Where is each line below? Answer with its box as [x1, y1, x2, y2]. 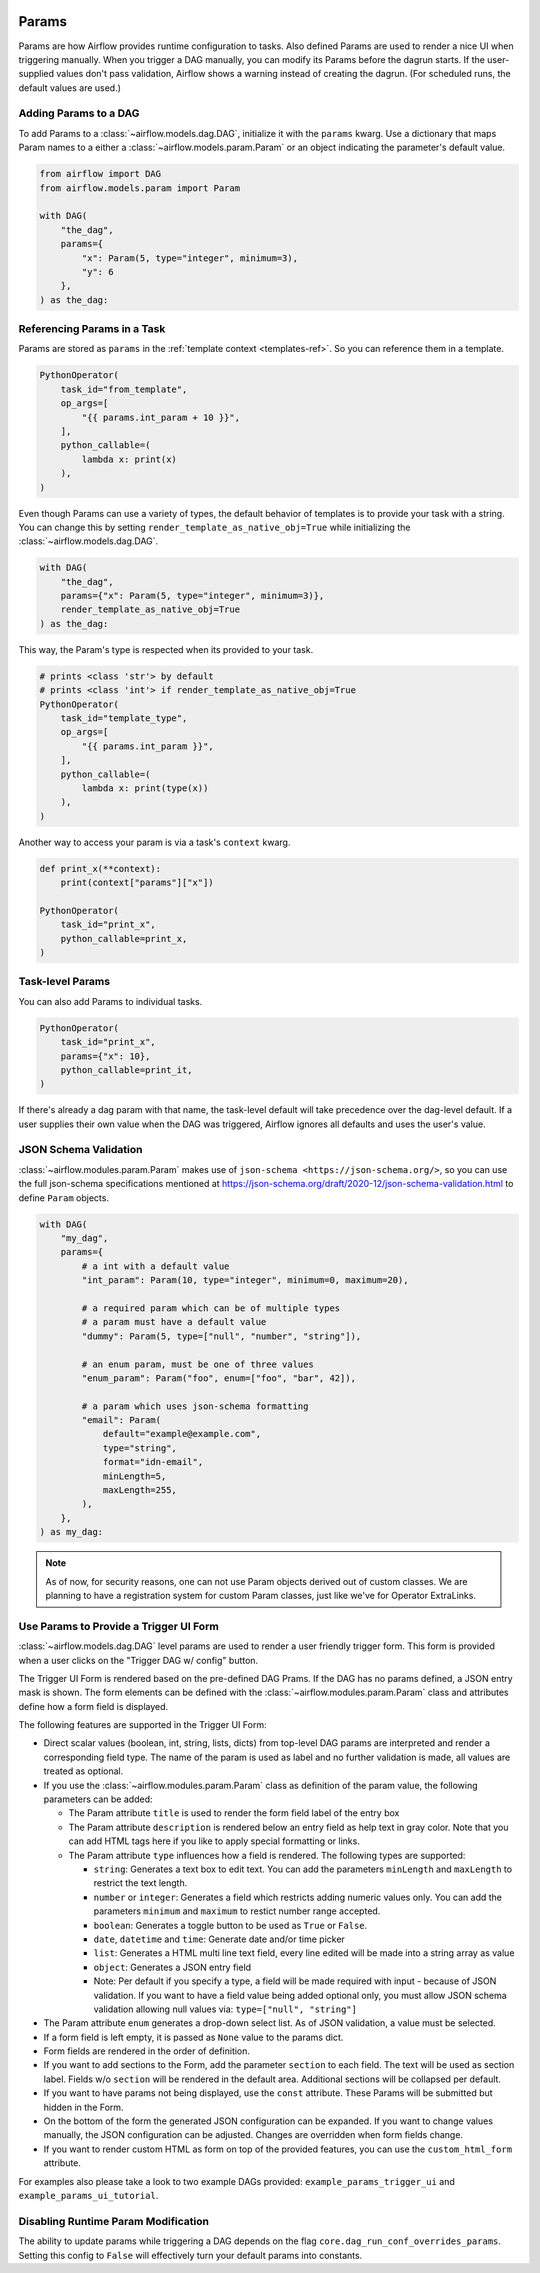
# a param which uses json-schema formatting [81, 1400, 309, 1412]
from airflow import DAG [39, 168, 162, 180]
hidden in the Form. [43, 2101, 124, 2113]
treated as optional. [43, 1765, 124, 1777]
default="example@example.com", [102, 1428, 262, 1440]
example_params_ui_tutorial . [18, 2189, 159, 2201]
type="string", [102, 1442, 177, 1454]
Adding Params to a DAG [18, 106, 140, 120]
